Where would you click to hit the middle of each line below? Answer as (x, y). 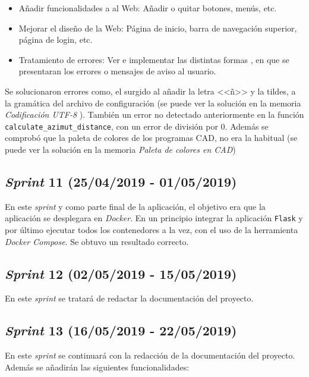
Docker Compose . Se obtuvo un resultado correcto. (97, 241)
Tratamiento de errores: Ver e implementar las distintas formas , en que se (154, 59)
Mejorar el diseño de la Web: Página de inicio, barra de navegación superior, (158, 28)
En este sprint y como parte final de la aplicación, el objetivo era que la (135, 206)
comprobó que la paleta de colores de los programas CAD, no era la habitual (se (151, 138)
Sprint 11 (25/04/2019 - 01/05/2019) (121, 181)
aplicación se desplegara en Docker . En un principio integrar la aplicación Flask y (154, 218)
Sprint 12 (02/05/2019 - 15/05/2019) (121, 273)
